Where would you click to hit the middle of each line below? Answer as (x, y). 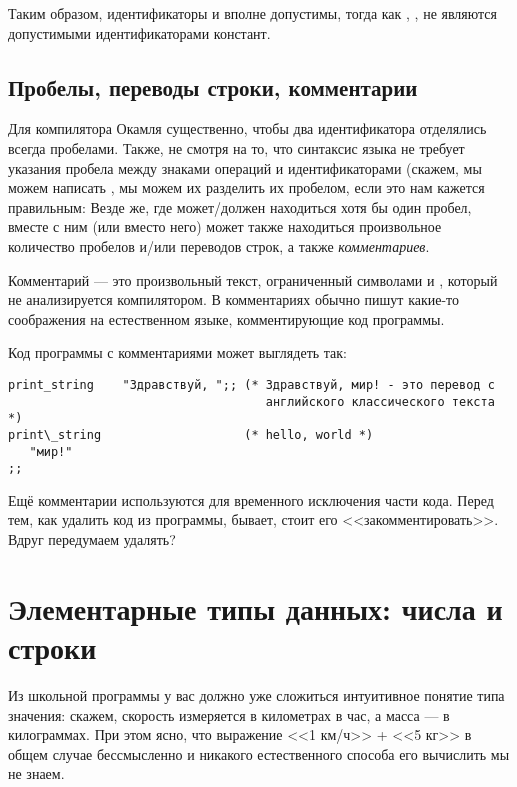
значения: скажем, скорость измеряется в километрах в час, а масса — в (229, 714)
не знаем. (36, 773)
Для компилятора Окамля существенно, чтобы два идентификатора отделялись (247, 128)
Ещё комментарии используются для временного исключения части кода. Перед (251, 499)
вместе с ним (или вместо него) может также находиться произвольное (225, 226)
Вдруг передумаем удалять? (92, 539)
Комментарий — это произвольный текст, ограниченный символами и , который (253, 279)
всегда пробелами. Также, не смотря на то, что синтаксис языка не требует (236, 147)
